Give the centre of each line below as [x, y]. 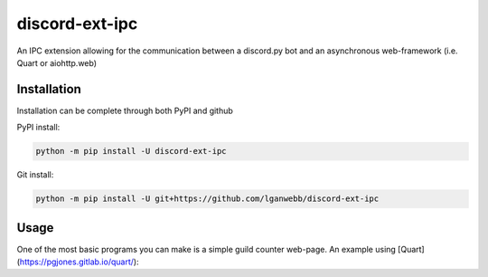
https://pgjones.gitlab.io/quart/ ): [79, 262]
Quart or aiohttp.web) [57, 62]
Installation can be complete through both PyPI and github [125, 110]
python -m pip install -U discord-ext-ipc [131, 151]
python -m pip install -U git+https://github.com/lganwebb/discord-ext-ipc [207, 199]
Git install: [35, 175]
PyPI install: [38, 128]
